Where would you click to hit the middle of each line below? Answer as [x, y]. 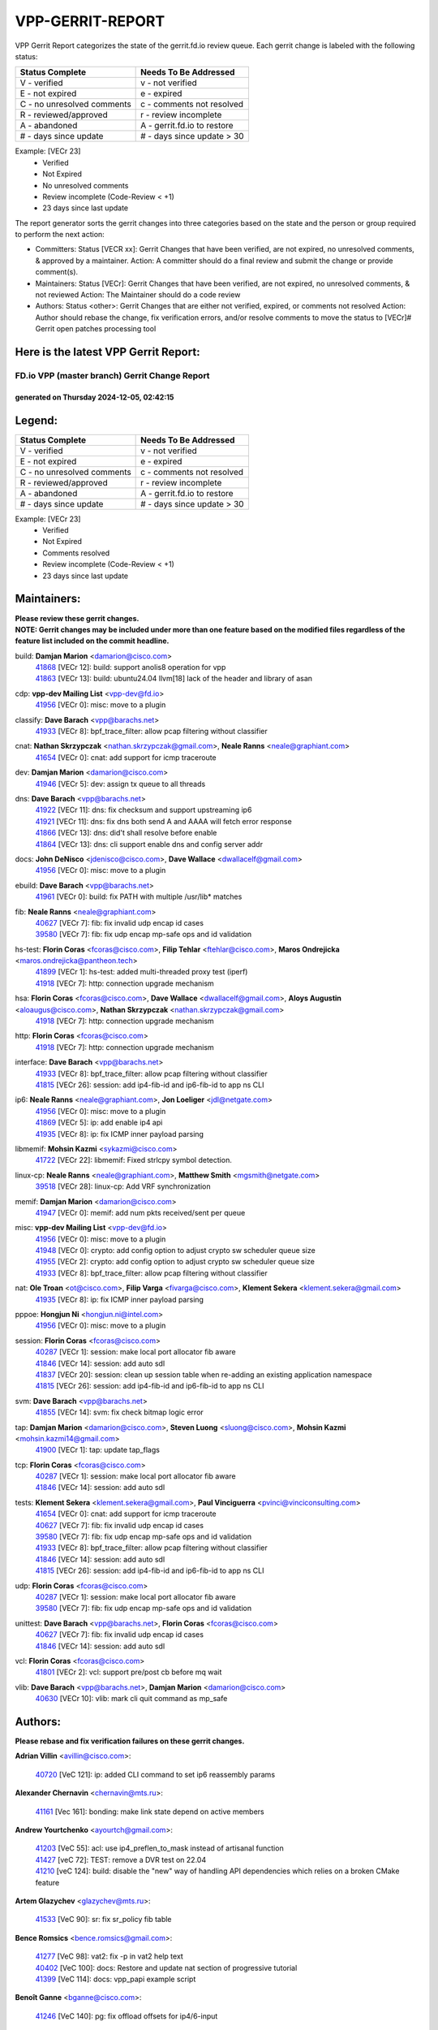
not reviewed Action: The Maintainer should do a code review [138, 295]
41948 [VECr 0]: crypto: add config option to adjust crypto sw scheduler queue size [175, 1250]
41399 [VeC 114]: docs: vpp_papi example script [116, 1979]
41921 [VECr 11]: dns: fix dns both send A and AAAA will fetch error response [163, 821]
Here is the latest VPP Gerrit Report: [107, 352]
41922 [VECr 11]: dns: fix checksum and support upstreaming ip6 [144, 810]
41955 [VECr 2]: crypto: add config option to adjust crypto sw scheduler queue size [175, 1262]
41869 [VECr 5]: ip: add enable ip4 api [99, 1123]
